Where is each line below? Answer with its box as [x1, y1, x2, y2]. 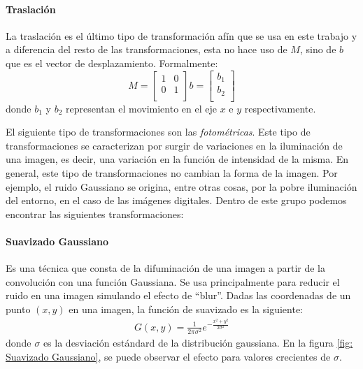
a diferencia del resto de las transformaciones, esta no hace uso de [6, 42, 287, 57]
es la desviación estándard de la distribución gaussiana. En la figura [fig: [43, 335, 353, 350]
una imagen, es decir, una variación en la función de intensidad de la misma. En [6, 152, 349, 166]
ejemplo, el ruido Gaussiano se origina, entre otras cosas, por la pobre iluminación [6, 179, 357, 194]
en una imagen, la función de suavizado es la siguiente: [69, 301, 304, 316]
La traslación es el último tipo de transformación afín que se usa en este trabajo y [6, 28, 357, 43]
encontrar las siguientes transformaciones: [6, 206, 184, 221]
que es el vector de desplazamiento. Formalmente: [6, 55, 218, 70]
